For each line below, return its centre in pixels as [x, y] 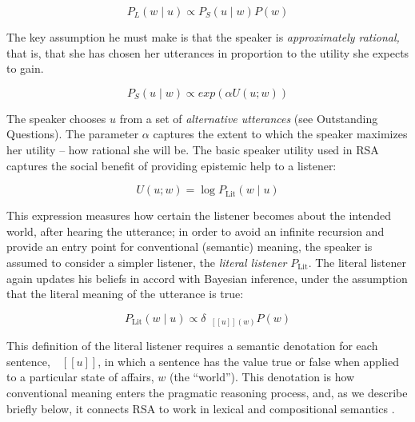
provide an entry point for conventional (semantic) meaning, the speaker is [190, 247]
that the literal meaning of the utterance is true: [125, 294]
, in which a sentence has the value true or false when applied [248, 361]
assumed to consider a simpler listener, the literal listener [147, 262]
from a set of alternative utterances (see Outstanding [249, 118]
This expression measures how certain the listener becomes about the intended [199, 215]
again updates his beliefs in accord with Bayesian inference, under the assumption [207, 278]
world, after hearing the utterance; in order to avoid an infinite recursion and [196, 231]
